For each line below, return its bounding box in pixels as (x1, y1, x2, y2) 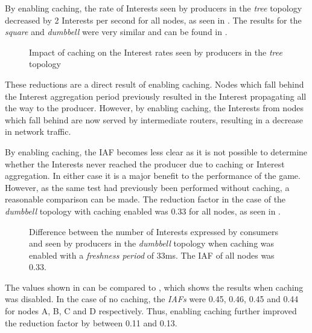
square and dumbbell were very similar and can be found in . (5, 25, 228, 38)
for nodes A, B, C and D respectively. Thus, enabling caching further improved (5, 305, 297, 317)
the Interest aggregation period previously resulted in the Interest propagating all (5, 89, 307, 102)
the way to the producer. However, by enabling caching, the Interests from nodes (5, 102, 304, 114)
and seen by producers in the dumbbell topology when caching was (29, 237, 275, 250)
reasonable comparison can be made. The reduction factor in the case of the (5, 193, 286, 205)
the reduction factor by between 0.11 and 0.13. (5, 316, 177, 329)
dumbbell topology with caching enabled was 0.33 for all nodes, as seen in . (5, 204, 281, 217)
